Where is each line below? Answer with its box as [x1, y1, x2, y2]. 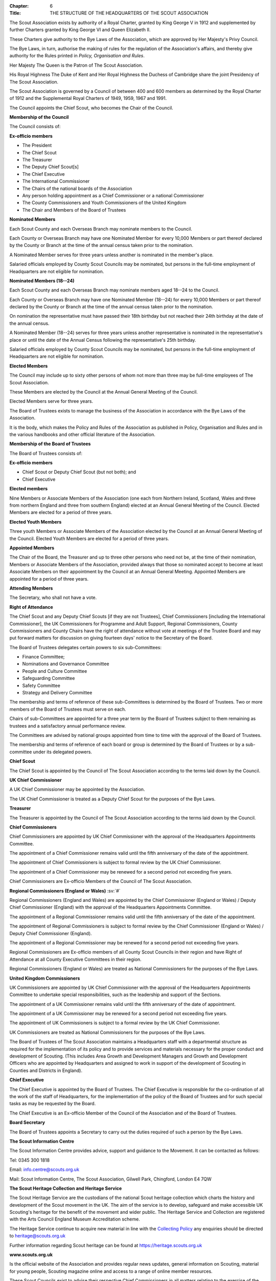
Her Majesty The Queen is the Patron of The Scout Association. [9, 62, 143, 68]
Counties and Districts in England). [9, 1067, 83, 1073]
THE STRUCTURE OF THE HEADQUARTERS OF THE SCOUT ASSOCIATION [50, 10, 209, 16]
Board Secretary [9, 1120, 45, 1126]
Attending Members [9, 585, 53, 591]
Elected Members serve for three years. [9, 398, 94, 404]
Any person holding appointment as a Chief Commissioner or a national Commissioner [22, 192, 204, 198]
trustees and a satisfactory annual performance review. [9, 722, 126, 729]
